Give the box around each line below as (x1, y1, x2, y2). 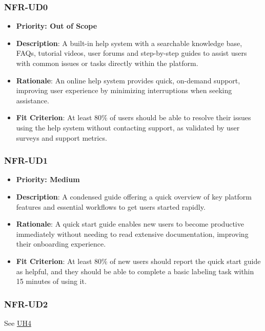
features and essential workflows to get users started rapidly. (16, 201, 206, 212)
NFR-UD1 (4, 154, 48, 167)
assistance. (16, 95, 49, 105)
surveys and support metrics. (16, 132, 107, 143)
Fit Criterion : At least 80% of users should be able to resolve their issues (16, 112, 251, 123)
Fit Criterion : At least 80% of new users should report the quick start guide (16, 255, 261, 266)
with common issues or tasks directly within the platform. (16, 58, 198, 68)
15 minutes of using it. (16, 276, 87, 286)
